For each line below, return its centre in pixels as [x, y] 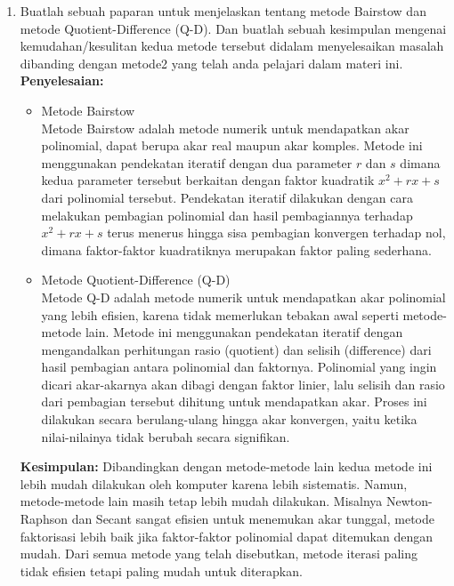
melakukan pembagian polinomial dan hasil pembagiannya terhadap [227, 215]
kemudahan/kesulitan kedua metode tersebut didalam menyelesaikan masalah [232, 46]
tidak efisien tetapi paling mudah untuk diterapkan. [161, 570]
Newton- [409, 501]
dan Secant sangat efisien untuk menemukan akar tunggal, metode [253, 519]
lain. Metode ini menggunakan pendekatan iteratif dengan [244, 332]
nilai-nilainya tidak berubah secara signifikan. [166, 436]
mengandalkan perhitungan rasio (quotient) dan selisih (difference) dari [236, 349]
